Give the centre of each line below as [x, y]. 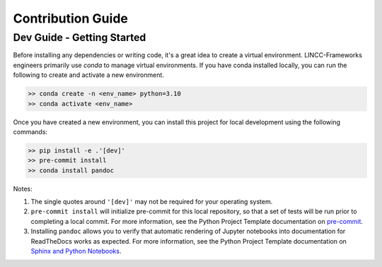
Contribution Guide [71, 18]
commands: [30, 131]
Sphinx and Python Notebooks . [76, 251]
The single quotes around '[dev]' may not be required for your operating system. [152, 202]
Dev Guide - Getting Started [80, 37]
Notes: [23, 189]
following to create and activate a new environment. [88, 75]
